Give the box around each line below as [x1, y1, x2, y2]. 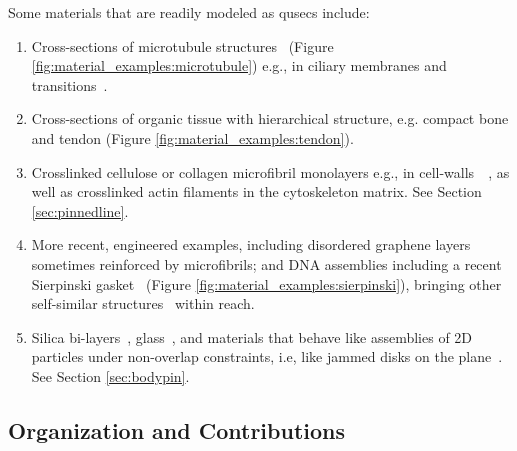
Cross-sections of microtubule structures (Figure [31, 35, 334, 56]
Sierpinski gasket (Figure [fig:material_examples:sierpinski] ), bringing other [31, 273, 502, 294]
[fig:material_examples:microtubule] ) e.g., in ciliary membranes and [31, 55, 447, 76]
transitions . [31, 74, 108, 95]
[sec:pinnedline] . [31, 200, 129, 221]
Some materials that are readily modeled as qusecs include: [8, 2, 370, 22]
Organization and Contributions [8, 414, 346, 445]
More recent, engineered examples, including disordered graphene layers [31, 234, 471, 255]
